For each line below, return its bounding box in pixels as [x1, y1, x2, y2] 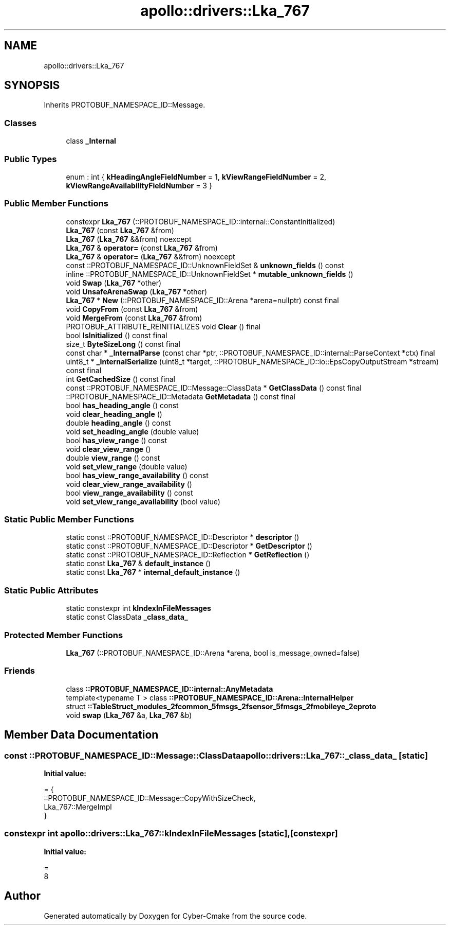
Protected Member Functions [4, 629, 123, 640]
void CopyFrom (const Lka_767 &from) [66, 304, 198, 313]
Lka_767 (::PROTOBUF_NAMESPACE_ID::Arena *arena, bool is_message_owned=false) [66, 648, 360, 657]
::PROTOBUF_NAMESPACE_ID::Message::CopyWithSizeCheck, [44, 793, 256, 802]
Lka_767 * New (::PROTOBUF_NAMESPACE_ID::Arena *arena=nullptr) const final [66, 295, 339, 305]
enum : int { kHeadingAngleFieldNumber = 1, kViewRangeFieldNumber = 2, [66, 172, 326, 181]
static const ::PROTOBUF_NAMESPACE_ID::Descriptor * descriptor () [66, 533, 299, 542]
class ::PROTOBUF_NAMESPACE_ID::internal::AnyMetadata [66, 684, 273, 693]
